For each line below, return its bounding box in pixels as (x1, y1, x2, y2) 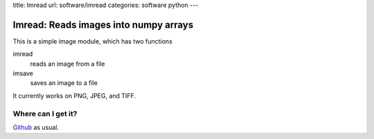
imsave (12, 69, 34, 77)
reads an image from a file (30, 59, 105, 68)
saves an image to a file (30, 79, 98, 87)
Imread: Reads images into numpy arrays (12, 19, 194, 30)
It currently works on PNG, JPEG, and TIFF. (12, 91, 136, 100)
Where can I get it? (12, 109, 78, 118)
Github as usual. (12, 123, 59, 131)
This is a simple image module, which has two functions (12, 37, 172, 45)
